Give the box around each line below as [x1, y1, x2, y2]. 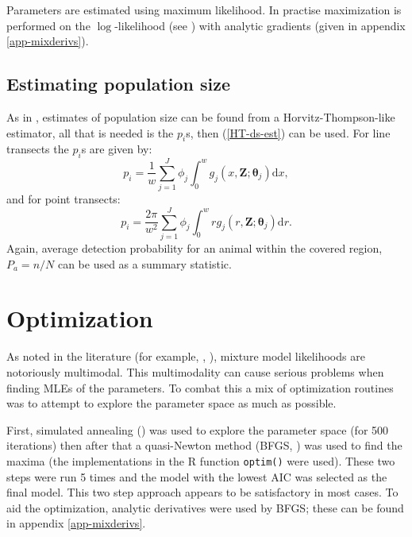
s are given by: [81, 141, 152, 157]
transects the [6, 141, 69, 157]
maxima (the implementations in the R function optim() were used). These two [6, 452, 395, 469]
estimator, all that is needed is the [6, 124, 174, 141]
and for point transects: [6, 191, 121, 207]
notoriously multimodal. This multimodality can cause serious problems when [6, 363, 384, 380]
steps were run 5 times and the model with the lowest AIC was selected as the [6, 468, 387, 485]
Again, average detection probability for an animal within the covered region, [6, 240, 383, 257]
